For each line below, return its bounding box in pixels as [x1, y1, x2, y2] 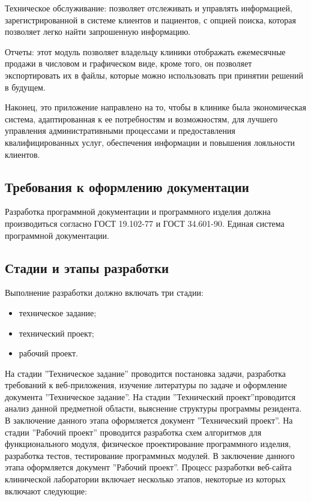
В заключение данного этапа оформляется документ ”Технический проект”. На [5, 414, 293, 427]
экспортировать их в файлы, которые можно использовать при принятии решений [5, 68, 303, 81]
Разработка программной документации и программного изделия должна [5, 205, 271, 218]
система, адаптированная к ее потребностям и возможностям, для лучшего [5, 112, 278, 125]
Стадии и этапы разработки [5, 258, 169, 277]
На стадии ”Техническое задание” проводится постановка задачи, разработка [5, 367, 286, 379]
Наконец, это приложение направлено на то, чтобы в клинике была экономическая [5, 101, 306, 113]
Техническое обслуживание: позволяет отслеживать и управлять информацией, [5, 2, 292, 14]
